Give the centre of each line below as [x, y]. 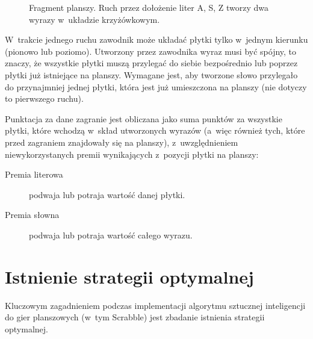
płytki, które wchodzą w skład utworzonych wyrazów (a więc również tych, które [155, 130]
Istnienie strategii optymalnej [129, 276]
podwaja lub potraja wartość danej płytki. [107, 194]
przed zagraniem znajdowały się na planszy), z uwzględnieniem [122, 142]
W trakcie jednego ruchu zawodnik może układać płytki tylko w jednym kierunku [156, 39]
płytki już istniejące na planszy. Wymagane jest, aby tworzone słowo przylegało [151, 74]
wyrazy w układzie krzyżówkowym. [95, 19]
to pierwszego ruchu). [44, 98]
